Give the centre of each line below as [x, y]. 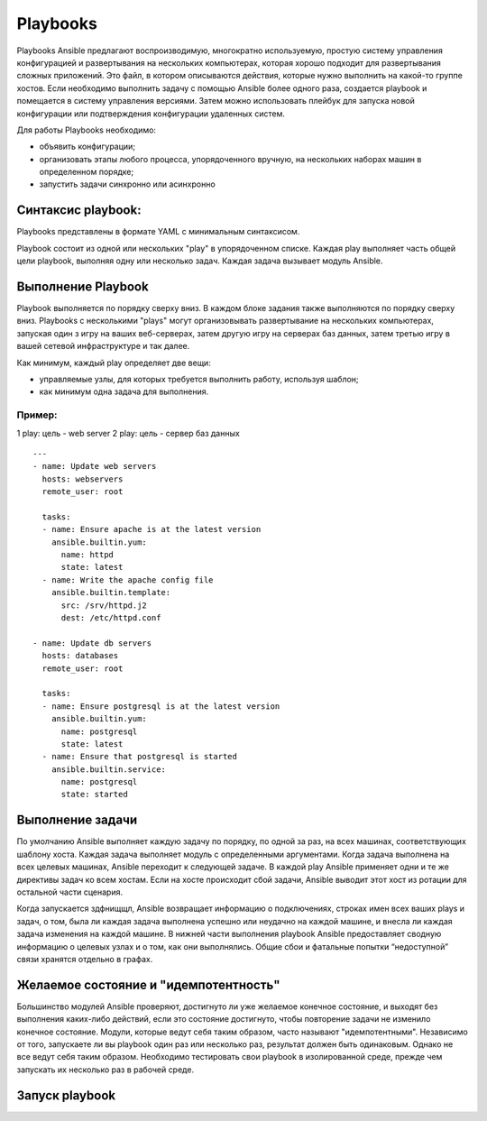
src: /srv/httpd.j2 [104, 605]
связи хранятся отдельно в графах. [85, 959]
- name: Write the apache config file [128, 580]
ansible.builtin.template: [111, 593]
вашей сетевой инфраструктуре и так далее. [103, 346]
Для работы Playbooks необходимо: [87, 130]
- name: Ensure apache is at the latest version [152, 529]
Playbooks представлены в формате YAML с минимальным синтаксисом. [158, 232]
